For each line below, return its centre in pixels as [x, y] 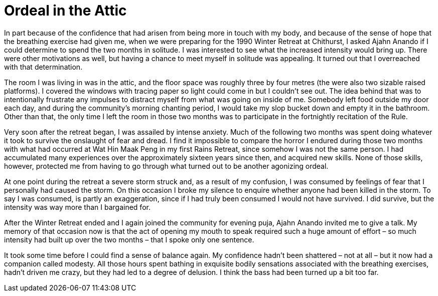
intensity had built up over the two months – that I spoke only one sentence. [129, 239]
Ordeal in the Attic [65, 11]
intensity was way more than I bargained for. [77, 207]
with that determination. [43, 67]
